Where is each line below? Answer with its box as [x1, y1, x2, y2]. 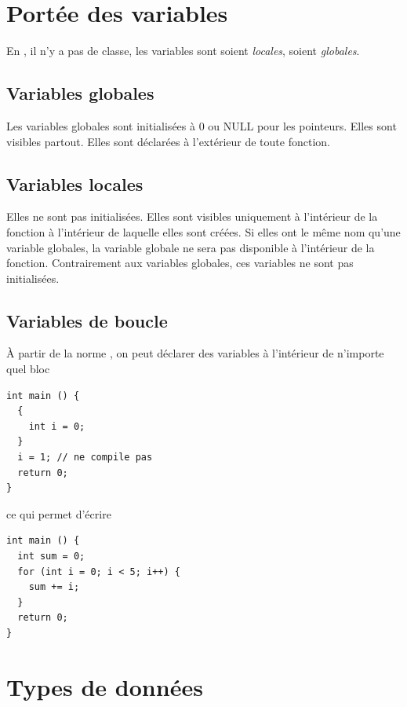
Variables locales [6, 171, 144, 196]
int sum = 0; [17, 551, 85, 562]
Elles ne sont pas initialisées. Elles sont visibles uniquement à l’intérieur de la [6, 208, 378, 225]
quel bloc [6, 361, 50, 377]
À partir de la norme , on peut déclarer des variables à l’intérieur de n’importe [6, 345, 384, 361]
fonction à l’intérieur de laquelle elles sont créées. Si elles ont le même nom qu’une [6, 223, 401, 240]
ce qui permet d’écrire [6, 505, 111, 522]
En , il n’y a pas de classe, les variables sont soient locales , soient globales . [6, 42, 360, 59]
